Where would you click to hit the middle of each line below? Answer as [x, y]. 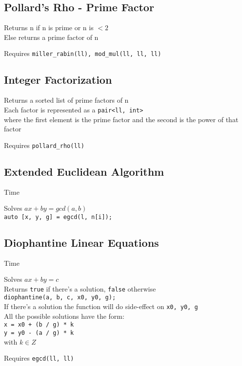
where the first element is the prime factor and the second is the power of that [121, 119]
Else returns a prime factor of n [51, 37]
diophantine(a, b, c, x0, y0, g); [60, 298]
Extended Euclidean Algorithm [84, 171]
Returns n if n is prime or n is [49, 27]
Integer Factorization [58, 80]
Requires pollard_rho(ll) [44, 145]
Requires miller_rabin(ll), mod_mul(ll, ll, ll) [83, 53]
